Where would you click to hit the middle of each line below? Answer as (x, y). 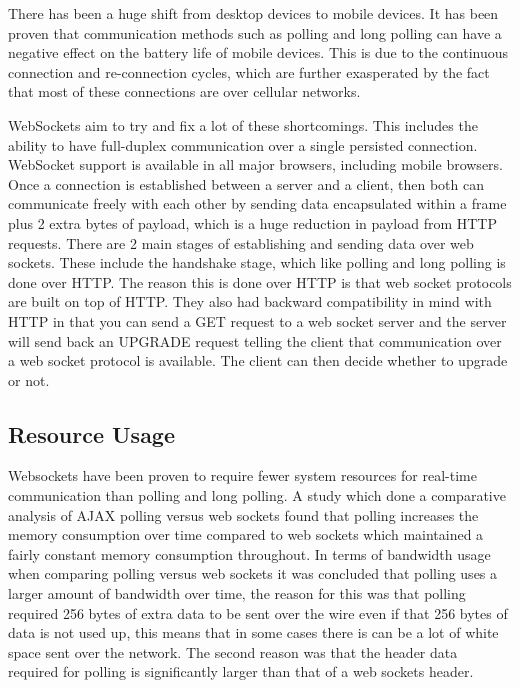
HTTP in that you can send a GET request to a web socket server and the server (257, 320)
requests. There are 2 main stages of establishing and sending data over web (241, 242)
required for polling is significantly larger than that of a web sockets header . (241, 671)
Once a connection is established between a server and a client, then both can (246, 183)
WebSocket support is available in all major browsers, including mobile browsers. (255, 164)
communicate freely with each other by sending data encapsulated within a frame (257, 203)
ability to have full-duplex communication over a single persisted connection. (243, 144)
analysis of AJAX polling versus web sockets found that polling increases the (243, 514)
